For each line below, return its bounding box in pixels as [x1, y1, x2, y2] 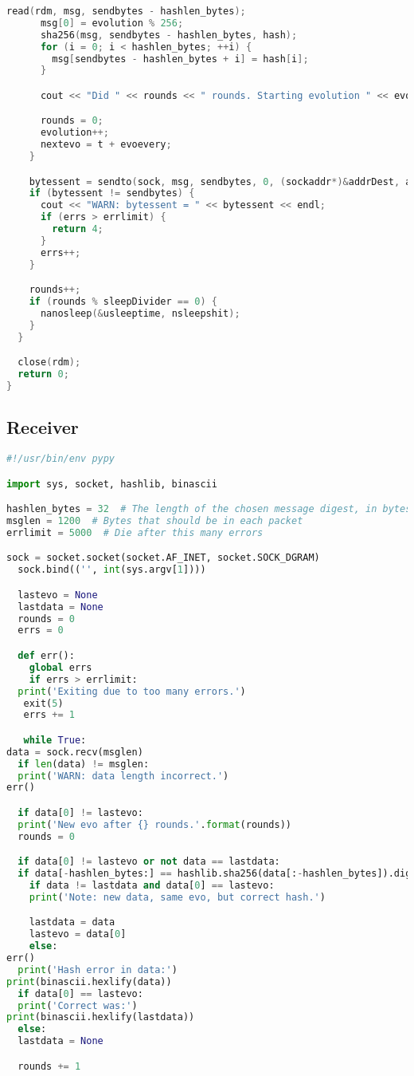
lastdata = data [29, 916, 115, 928]
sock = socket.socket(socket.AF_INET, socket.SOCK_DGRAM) [6, 552, 320, 564]
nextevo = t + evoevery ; [40, 139, 172, 151]
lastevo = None [18, 589, 98, 601]
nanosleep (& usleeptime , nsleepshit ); [40, 308, 240, 319]
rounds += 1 [18, 1060, 81, 1072]
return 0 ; [18, 369, 69, 380]
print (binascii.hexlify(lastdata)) [6, 1011, 195, 1023]
